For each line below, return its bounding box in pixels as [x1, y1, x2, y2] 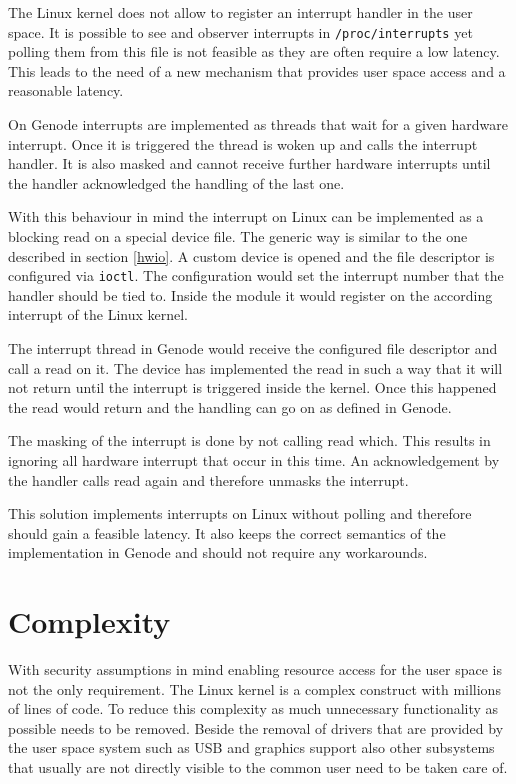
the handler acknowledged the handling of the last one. [8, 172, 345, 193]
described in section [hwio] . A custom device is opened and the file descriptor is [8, 245, 495, 266]
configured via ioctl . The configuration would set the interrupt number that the [8, 265, 504, 286]
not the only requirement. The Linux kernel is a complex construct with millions [8, 678, 501, 699]
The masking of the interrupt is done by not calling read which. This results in [8, 430, 491, 451]
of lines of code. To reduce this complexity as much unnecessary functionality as [8, 698, 499, 719]
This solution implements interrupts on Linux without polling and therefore [8, 503, 472, 524]
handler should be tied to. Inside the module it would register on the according [8, 284, 493, 305]
